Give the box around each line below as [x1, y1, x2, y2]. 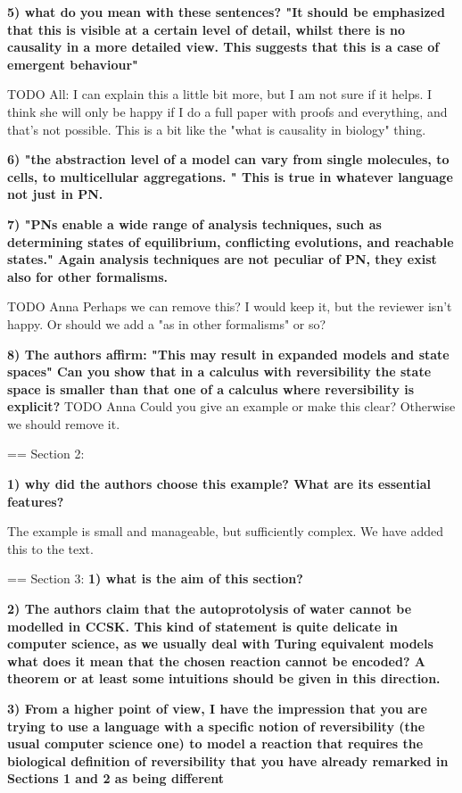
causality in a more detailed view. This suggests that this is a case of [7, 37, 440, 56]
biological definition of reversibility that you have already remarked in [7, 751, 449, 770]
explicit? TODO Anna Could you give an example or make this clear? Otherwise [7, 397, 456, 416]
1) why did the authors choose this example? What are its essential [7, 475, 431, 493]
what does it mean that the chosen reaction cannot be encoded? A [7, 651, 426, 670]
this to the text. [7, 539, 94, 558]
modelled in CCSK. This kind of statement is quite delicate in [7, 616, 398, 635]
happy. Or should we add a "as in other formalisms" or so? [7, 314, 326, 333]
